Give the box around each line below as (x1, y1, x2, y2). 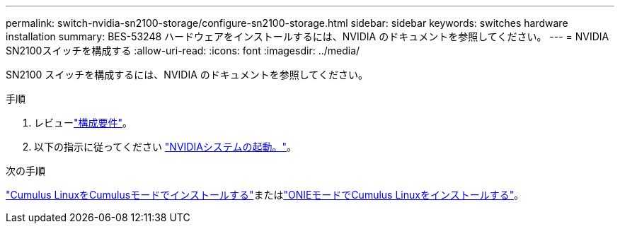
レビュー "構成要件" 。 (34, 117, 133, 129)
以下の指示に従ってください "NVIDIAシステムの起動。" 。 (34, 141, 297, 153)
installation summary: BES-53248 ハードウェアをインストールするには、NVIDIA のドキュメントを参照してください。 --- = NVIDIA (6, 30, 609, 42)
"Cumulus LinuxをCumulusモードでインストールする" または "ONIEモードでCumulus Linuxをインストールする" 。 (6, 189, 524, 201)
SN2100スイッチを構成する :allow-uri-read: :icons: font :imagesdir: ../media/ (6, 45, 360, 57)
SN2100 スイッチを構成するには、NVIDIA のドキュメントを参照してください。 (6, 69, 368, 81)
